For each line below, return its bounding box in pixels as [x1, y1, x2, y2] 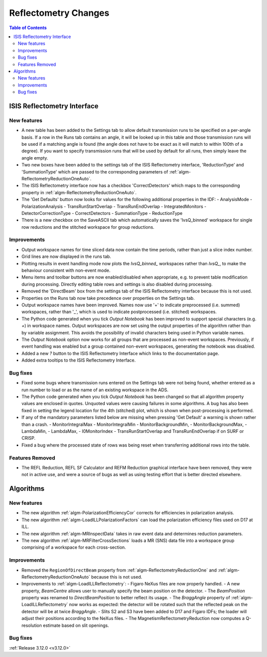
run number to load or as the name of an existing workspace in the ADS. [21, 387, 169, 393]
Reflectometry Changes [9, 7, 110, 18]
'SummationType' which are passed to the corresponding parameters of [21, 168, 168, 175]
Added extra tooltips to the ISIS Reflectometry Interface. [21, 357, 136, 363]
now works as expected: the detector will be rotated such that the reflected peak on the [69, 602, 248, 608]
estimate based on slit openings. [43, 622, 109, 628]
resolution [21, 622, 42, 628]
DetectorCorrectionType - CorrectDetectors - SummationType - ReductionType [21, 210, 183, 216]
